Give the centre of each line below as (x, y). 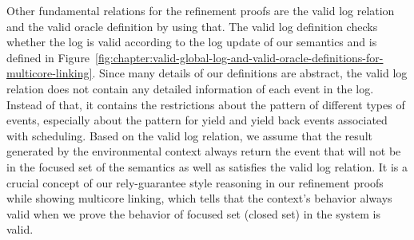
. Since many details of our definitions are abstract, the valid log (250, 73)
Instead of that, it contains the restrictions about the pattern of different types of (206, 104)
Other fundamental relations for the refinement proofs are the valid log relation (201, 10)
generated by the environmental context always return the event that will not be (204, 151)
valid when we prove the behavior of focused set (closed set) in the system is (193, 213)
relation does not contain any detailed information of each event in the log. (190, 88)
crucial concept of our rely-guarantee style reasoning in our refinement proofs (195, 182)
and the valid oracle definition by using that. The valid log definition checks (192, 26)
